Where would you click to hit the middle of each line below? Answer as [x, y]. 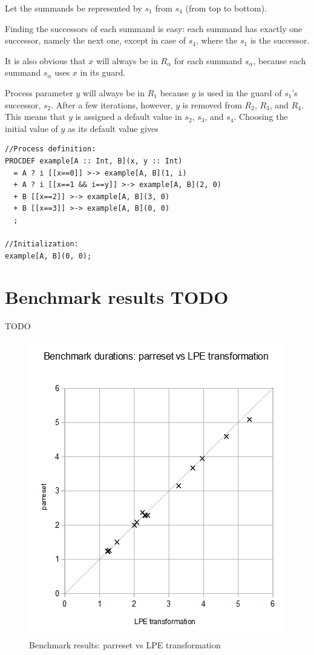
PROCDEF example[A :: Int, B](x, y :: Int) [94, 161]
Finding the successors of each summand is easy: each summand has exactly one [154, 28]
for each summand [208, 60]
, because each [280, 60]
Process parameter [39, 92]
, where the [217, 40]
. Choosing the [261, 117]
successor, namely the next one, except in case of [95, 40]
